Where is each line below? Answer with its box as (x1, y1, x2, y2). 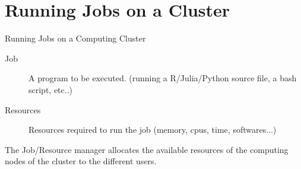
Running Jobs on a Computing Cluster (5, 32, 146, 44)
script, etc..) (28, 83, 73, 95)
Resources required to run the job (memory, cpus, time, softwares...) (28, 123, 277, 136)
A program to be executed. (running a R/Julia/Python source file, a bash (28, 72, 297, 84)
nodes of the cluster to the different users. (5, 155, 157, 167)
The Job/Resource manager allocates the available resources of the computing (5, 143, 289, 155)
